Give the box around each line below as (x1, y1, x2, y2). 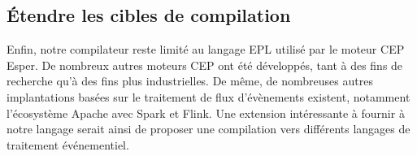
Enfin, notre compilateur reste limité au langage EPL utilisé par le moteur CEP (7, 41, 405, 58)
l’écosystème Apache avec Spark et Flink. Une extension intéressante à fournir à (7, 104, 405, 121)
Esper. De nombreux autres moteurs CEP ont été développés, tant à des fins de (7, 56, 403, 73)
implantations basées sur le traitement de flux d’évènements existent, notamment (7, 88, 410, 105)
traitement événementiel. (7, 136, 129, 153)
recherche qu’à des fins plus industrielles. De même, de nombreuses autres (7, 72, 373, 89)
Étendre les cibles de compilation (7, 2, 291, 28)
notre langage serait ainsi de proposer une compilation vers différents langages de (7, 120, 410, 137)
